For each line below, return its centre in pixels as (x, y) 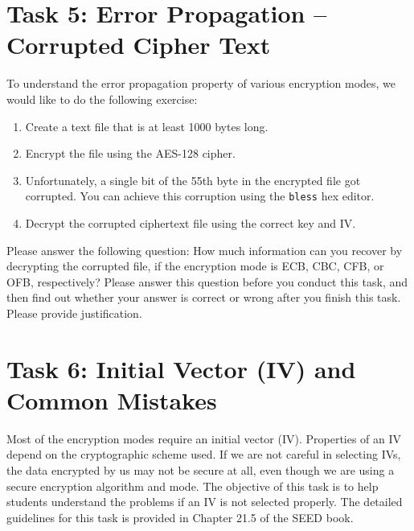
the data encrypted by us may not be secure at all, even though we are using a (201, 470)
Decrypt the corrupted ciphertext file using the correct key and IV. (191, 222)
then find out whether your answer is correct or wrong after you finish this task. (204, 297)
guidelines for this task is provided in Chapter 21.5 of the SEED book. (180, 517)
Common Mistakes (112, 399)
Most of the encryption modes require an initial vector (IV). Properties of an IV (204, 438)
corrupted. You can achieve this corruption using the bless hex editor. (200, 196)
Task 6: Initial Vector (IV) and (181, 368)
